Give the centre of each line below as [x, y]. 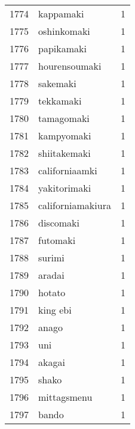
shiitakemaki [65, 153]
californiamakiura [75, 205]
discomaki [59, 223]
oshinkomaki [64, 31]
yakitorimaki [65, 188]
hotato [52, 292]
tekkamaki [60, 101]
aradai [51, 275]
